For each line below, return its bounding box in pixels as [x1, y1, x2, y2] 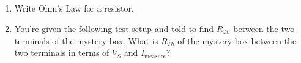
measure [144, 53, 166, 59]
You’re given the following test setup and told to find [14, 22, 214, 35]
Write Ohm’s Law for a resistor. [14, 2, 134, 15]
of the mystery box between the [177, 34, 297, 47]
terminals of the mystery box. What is [14, 34, 158, 47]
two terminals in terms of [14, 46, 110, 59]
